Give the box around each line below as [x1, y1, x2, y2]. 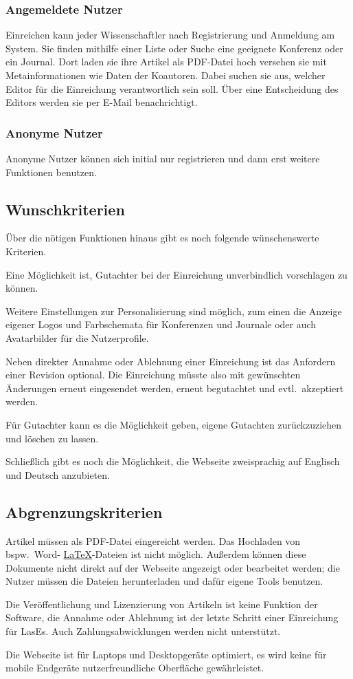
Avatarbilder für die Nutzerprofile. [5, 330, 149, 345]
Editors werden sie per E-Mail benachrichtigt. [5, 95, 198, 109]
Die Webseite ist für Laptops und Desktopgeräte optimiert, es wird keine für [5, 647, 327, 661]
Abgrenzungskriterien [5, 501, 163, 522]
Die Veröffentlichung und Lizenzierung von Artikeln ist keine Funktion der [5, 596, 318, 611]
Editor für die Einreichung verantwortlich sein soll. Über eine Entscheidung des [5, 81, 339, 96]
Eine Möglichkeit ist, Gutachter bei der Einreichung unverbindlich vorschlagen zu [5, 267, 348, 281]
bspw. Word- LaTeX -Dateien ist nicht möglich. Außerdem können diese [5, 547, 306, 561]
